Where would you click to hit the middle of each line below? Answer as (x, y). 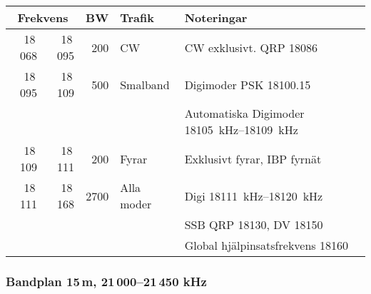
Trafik (137, 17)
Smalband (145, 84)
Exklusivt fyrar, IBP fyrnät (253, 158)
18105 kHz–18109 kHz (241, 130)
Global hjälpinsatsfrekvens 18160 (266, 245)
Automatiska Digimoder (244, 113)
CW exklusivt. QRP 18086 (251, 47)
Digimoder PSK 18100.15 (248, 84)
